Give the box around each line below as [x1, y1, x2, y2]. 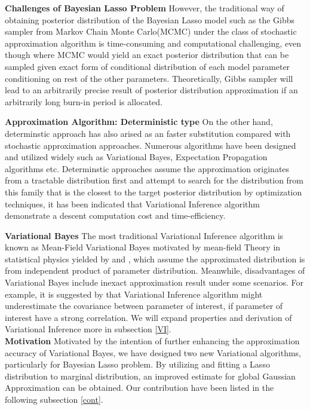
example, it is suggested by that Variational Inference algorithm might [5, 287, 263, 300]
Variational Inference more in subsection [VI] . [5, 323, 171, 335]
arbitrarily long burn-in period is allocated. [5, 95, 163, 108]
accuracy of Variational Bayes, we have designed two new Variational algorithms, [5, 346, 302, 359]
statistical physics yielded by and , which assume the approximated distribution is [5, 252, 305, 265]
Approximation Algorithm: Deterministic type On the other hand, [5, 115, 273, 128]
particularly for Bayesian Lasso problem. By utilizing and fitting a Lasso [5, 358, 270, 371]
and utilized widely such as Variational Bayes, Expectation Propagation [5, 151, 268, 163]
